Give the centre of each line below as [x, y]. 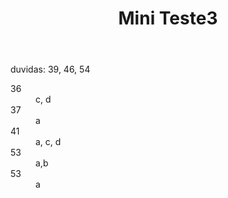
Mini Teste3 [168, 18]
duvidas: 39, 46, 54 [50, 69]
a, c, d [48, 142]
